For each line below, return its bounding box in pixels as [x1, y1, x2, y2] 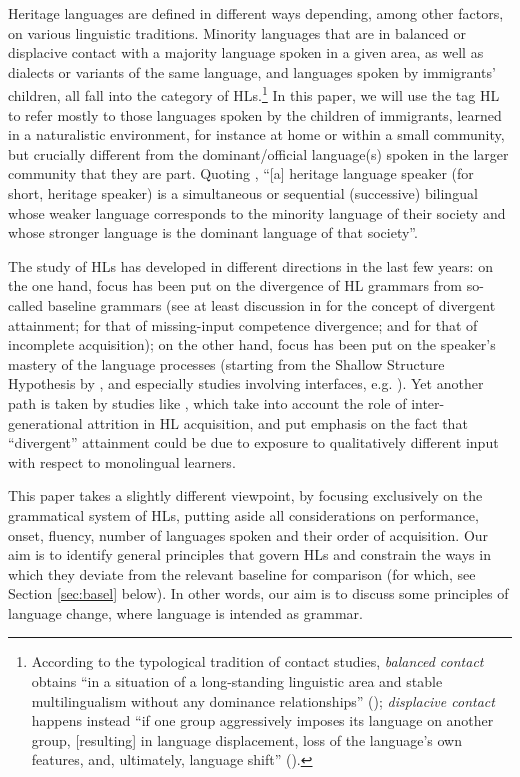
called [8, 294, 43, 315]
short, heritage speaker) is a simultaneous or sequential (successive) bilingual [8, 183, 478, 203]
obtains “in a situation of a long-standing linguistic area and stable [31, 671, 443, 692]
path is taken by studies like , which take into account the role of [8, 392, 407, 413]
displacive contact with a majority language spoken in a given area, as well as [8, 42, 484, 63]
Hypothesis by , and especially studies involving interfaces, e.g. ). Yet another [8, 373, 484, 394]
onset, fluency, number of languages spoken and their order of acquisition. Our [8, 524, 489, 545]
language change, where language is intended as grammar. [8, 602, 363, 623]
